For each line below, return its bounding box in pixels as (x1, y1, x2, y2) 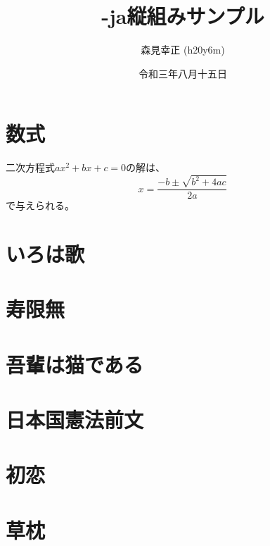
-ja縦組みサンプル (101, 1, 264, 30)
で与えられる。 (6, 198, 75, 213)
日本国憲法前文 (6, 405, 144, 434)
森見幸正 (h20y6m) (141, 42, 225, 57)
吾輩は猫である (6, 349, 143, 378)
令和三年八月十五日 (139, 66, 227, 80)
